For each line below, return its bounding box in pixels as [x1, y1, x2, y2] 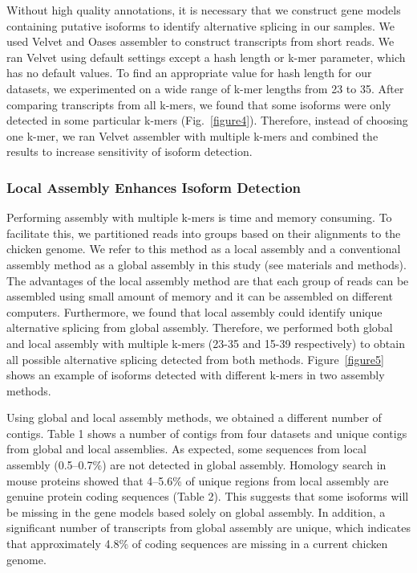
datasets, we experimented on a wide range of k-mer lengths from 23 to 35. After [6, 80, 404, 96]
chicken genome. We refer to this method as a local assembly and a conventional [6, 240, 401, 257]
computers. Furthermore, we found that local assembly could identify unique [6, 303, 383, 320]
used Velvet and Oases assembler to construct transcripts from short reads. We [6, 33, 395, 50]
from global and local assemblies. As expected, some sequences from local [6, 440, 366, 457]
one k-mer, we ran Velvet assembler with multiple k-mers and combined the [6, 127, 379, 144]
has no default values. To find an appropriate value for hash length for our [6, 64, 372, 81]
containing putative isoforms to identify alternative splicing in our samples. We [6, 17, 395, 34]
